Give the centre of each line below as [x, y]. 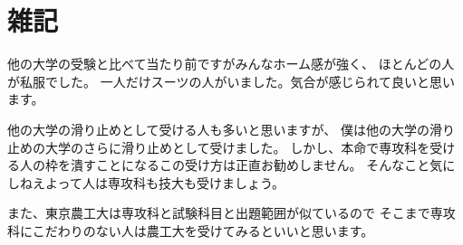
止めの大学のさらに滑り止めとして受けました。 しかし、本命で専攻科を [219, 147]
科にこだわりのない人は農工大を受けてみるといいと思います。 [191, 230]
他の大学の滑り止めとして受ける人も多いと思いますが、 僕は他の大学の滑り [231, 129]
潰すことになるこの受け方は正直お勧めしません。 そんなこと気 [256, 165]
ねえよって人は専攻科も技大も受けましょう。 [152, 182]
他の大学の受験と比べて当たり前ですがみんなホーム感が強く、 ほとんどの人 [231, 64]
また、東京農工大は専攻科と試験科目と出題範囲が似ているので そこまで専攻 [231, 213]
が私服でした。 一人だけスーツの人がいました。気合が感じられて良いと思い [231, 81]
